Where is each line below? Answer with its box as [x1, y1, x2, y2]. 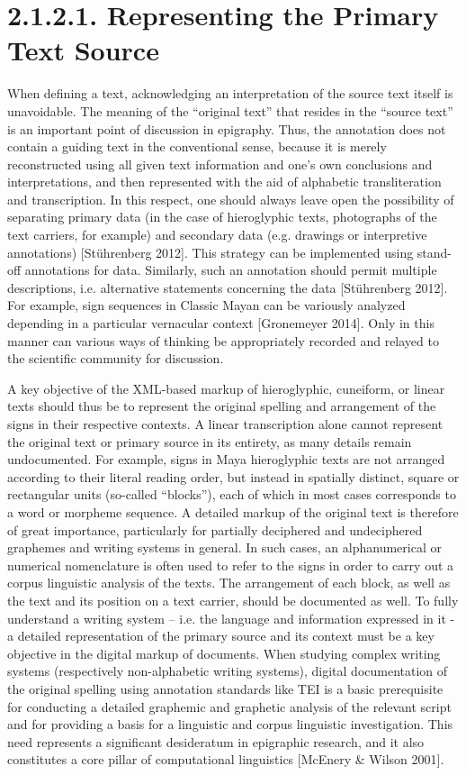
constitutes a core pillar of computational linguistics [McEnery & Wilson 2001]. [7, 750, 444, 769]
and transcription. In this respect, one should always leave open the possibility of [7, 189, 454, 208]
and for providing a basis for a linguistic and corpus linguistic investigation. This [7, 715, 453, 734]
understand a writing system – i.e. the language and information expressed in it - [7, 608, 455, 627]
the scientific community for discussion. [7, 349, 224, 368]
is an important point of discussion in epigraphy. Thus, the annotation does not [7, 119, 446, 138]
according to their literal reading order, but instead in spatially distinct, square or [7, 467, 460, 486]
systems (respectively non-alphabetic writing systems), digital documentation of [7, 661, 448, 680]
